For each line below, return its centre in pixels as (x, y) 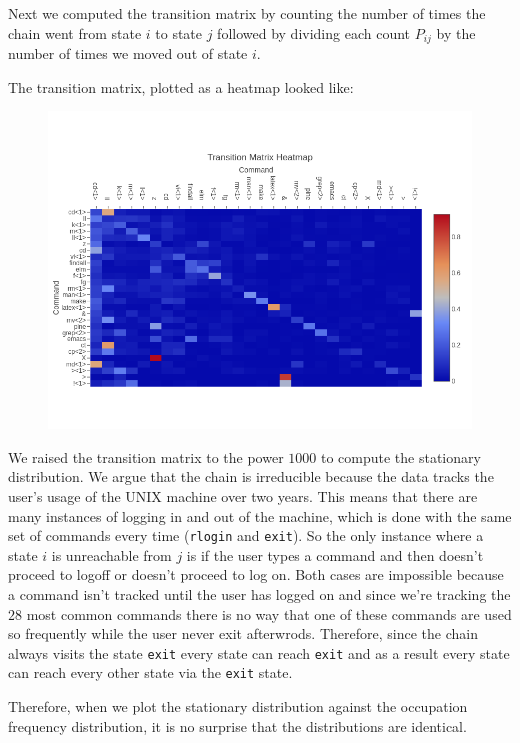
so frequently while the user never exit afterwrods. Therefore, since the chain (243, 633)
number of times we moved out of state (128, 53)
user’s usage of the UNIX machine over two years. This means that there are (243, 496)
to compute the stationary (400, 456)
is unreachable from (111, 554)
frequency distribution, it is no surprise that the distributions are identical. (237, 725)
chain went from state (75, 32)
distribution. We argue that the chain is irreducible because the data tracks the (251, 476)
